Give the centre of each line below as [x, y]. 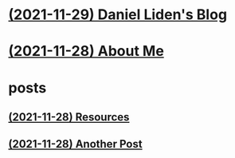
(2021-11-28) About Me [86, 51]
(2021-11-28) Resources [69, 117]
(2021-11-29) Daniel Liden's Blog [118, 15]
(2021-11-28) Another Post [75, 144]
